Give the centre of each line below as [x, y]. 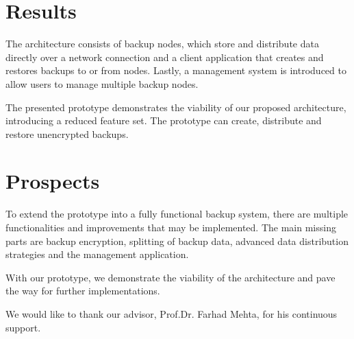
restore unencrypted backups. [67, 133]
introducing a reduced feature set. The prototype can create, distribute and [164, 120]
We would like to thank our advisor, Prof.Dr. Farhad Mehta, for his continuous [172, 313]
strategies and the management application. [97, 254]
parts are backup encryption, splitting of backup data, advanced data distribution [177, 241]
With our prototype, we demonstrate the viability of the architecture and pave [170, 277]
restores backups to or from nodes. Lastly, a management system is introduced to [176, 70]
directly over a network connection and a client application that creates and [165, 57]
